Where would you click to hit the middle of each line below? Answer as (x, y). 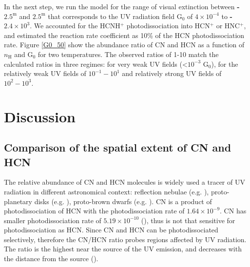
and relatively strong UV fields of (172, 73)
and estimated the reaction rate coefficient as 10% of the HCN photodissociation (124, 35)
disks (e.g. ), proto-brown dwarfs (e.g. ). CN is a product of (123, 201)
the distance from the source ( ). (51, 258)
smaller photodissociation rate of (53, 220)
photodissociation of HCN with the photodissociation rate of (94, 211)
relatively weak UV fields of (45, 73)
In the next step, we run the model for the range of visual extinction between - (122, 6)
